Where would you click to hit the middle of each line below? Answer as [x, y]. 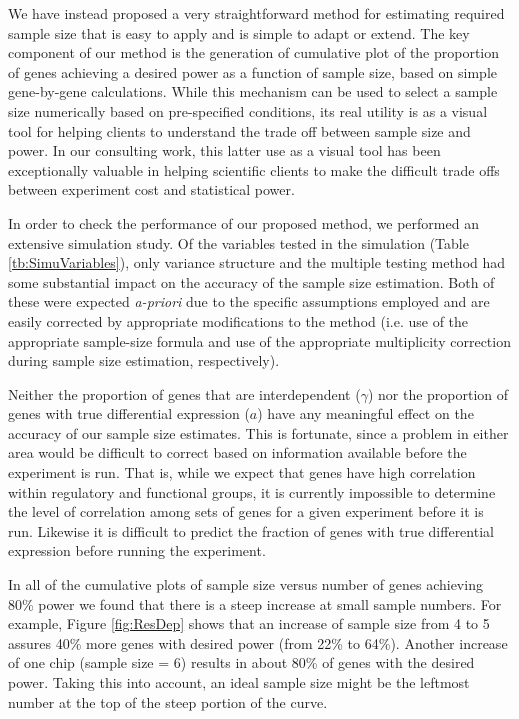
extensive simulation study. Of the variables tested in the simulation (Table [238, 242]
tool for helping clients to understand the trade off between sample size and [239, 130]
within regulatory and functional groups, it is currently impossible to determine [252, 491]
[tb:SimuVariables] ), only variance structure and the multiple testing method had [257, 262]
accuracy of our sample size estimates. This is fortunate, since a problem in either [258, 432]
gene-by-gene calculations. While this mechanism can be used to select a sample [253, 91]
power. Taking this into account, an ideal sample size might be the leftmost [239, 682]
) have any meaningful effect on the [365, 413]
